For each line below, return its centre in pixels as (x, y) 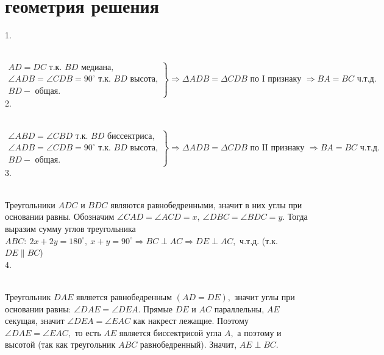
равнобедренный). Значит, (188, 344)
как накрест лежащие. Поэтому (191, 321)
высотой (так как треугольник (60, 344)
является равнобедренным (124, 297)
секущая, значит (35, 321)
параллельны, (239, 308)
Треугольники (30, 204)
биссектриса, (131, 136)
